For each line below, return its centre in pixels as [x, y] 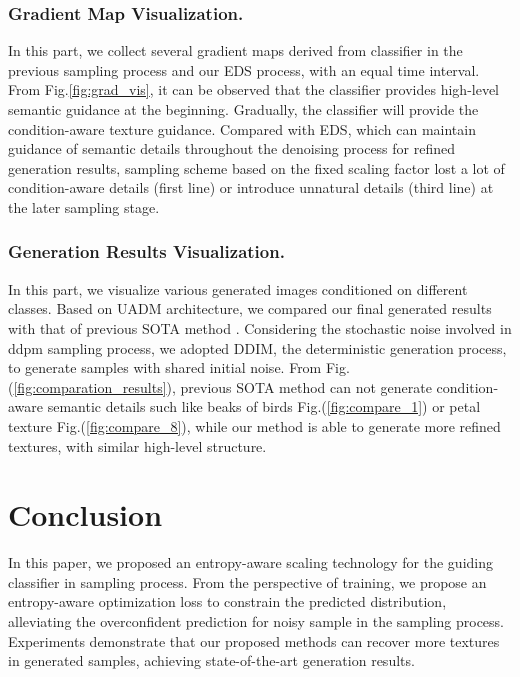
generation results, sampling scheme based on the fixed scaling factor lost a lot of [256, 167]
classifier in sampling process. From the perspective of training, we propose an [247, 581]
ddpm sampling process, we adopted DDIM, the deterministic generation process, [257, 347]
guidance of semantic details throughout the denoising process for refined [232, 148]
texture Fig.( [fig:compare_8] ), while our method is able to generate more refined [254, 425]
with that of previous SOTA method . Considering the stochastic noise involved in [260, 327]
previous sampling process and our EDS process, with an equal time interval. [244, 69]
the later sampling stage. [84, 206]
